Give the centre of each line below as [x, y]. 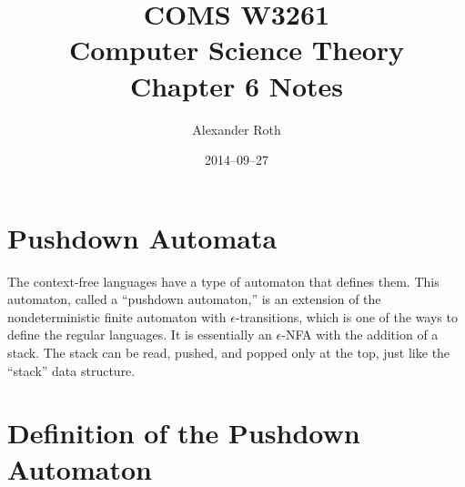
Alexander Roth [237, 129]
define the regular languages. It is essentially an [140, 335]
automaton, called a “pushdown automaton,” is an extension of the [194, 299]
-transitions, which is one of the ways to [346, 316]
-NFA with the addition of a [360, 335]
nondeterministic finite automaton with [117, 316]
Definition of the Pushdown [184, 433]
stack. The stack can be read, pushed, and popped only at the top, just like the [229, 352]
